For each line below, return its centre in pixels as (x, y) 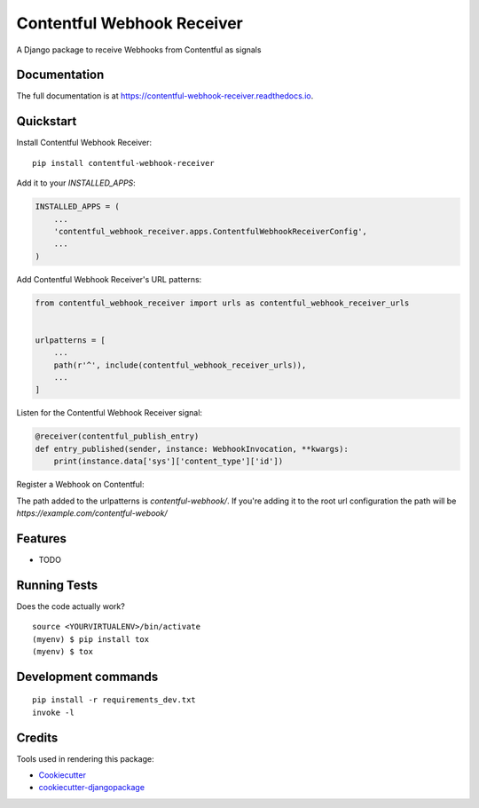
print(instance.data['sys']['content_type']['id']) (169, 461)
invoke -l (53, 712)
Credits (37, 737)
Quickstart (47, 121)
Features (41, 539)
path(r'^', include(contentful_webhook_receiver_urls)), (180, 365)
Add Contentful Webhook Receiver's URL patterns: (109, 279)
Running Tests (57, 585)
